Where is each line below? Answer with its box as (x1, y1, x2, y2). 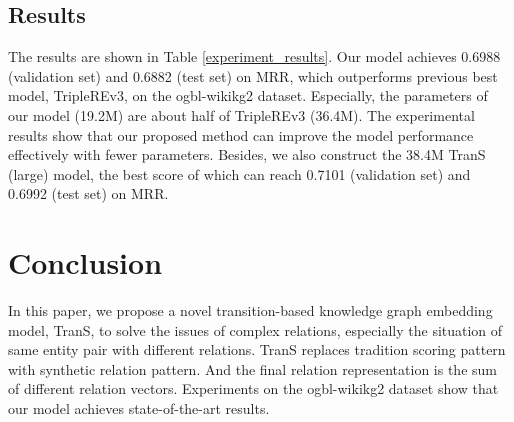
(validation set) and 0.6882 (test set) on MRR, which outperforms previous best (8, 65, 498, 86)
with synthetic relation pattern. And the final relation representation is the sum (8, 358, 497, 379)
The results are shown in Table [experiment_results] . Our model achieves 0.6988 (8, 46, 501, 67)
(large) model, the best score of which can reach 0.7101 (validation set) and (8, 163, 471, 184)
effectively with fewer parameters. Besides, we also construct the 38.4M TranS (8, 144, 486, 165)
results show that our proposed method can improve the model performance (8, 124, 474, 145)
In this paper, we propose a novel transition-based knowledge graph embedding (8, 300, 493, 321)
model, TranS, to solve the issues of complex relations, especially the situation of (8, 319, 503, 340)
